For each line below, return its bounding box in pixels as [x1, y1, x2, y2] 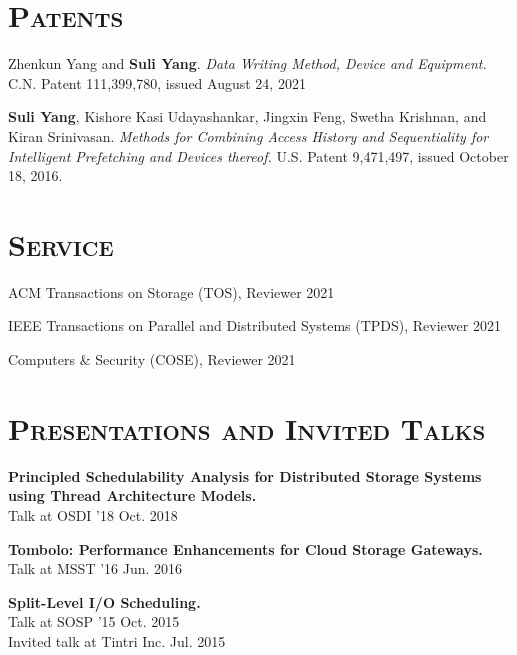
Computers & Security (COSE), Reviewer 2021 [8, 349, 296, 369]
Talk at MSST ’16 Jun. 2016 [8, 558, 183, 579]
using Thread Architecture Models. [8, 485, 257, 506]
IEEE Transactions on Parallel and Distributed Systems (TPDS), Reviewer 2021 [8, 315, 501, 336]
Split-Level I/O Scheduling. [8, 591, 201, 612]
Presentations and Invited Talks [8, 407, 486, 448]
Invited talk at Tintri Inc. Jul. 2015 [8, 630, 226, 651]
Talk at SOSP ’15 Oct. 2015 [8, 611, 180, 632]
